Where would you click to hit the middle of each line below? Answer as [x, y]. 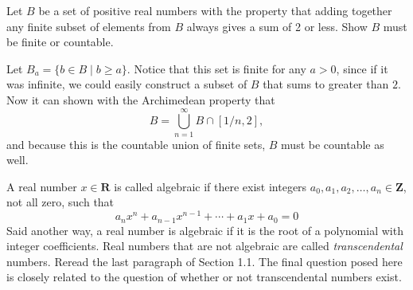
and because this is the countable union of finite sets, [136, 144]
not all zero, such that [60, 202]
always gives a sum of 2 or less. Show [277, 26]
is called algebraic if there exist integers [210, 186]
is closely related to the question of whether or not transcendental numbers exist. [204, 277]
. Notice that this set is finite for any [216, 68]
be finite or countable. [60, 42]
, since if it [362, 68]
